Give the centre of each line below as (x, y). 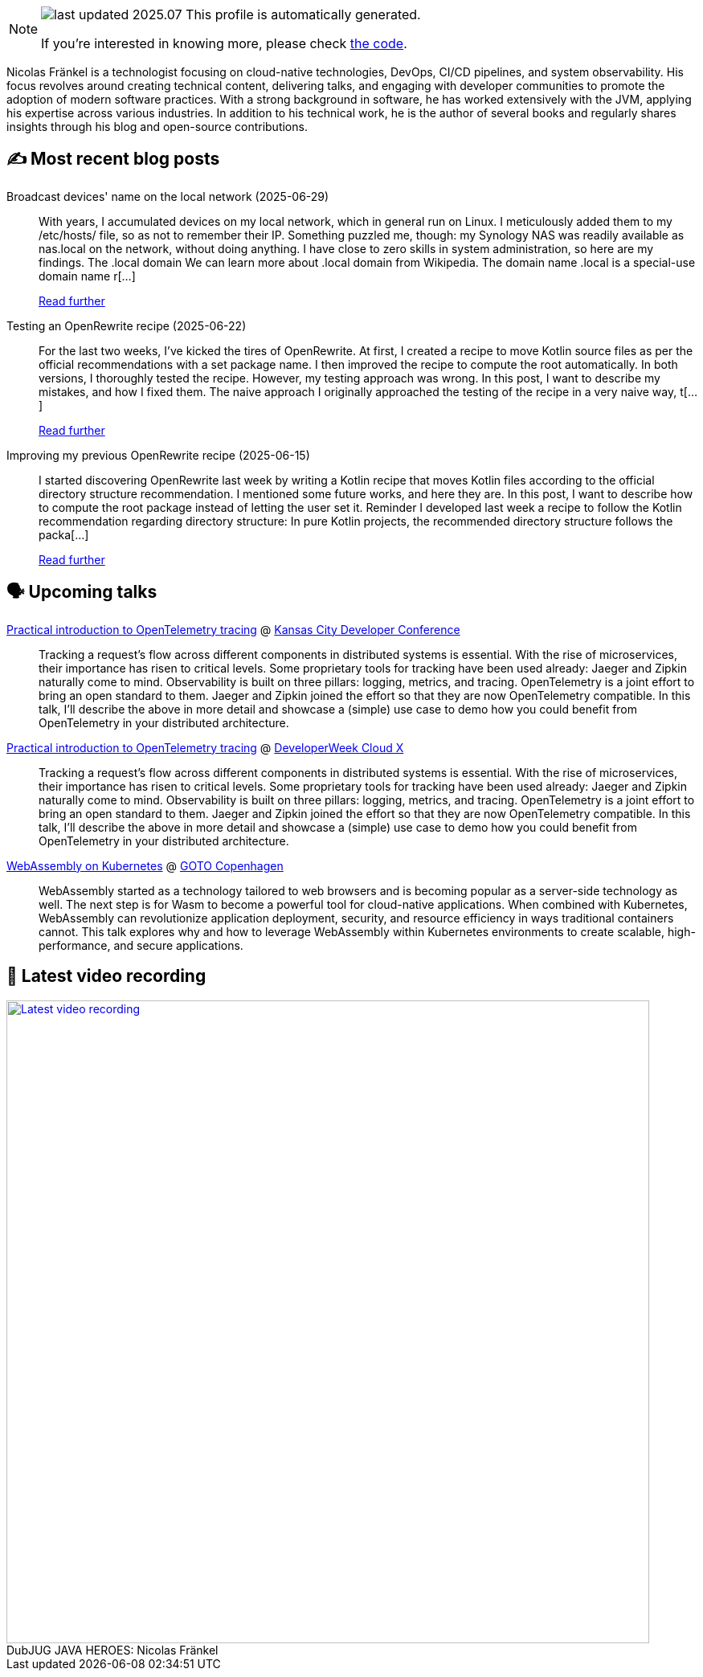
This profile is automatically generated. (303, 14)
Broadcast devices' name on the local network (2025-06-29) (168, 196)
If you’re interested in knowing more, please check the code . (224, 43)
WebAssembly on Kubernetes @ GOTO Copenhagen (145, 865)
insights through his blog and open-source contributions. (157, 127)
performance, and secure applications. (141, 945)
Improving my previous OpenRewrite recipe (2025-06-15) (158, 455)
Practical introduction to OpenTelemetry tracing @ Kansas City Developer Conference (233, 629)
